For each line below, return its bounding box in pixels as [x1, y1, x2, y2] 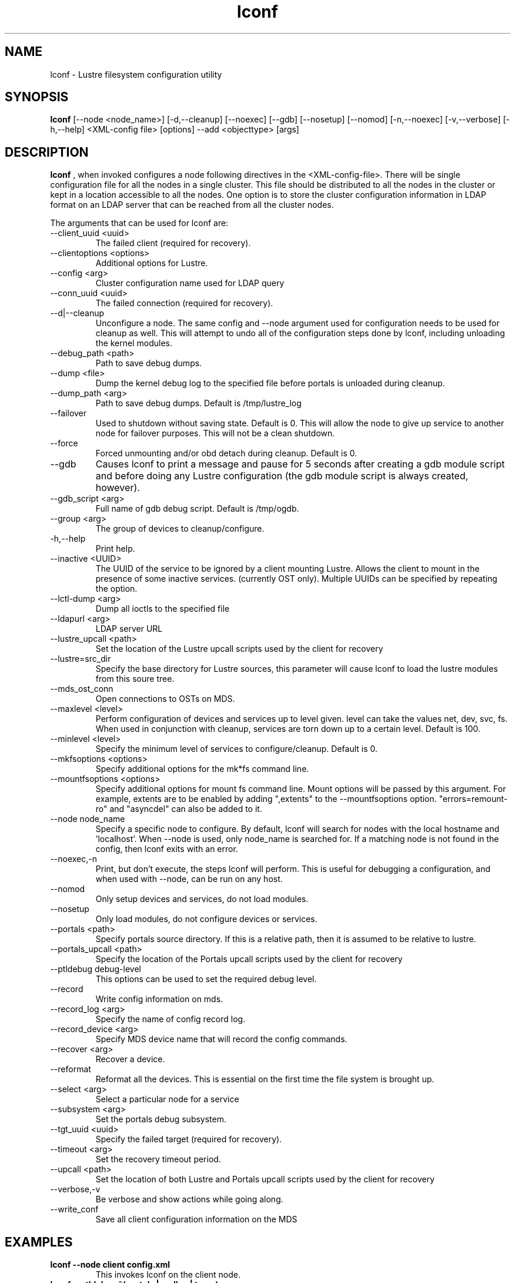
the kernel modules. [95, 338, 173, 349]
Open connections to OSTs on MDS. [95, 694, 235, 704]
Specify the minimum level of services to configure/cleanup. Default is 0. [95, 744, 378, 754]
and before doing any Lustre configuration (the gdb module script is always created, [95, 470, 469, 482]
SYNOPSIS [5, 89, 69, 105]
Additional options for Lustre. [95, 258, 208, 268]
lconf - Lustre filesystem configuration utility [50, 69, 222, 79]
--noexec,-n [50, 854, 98, 864]
